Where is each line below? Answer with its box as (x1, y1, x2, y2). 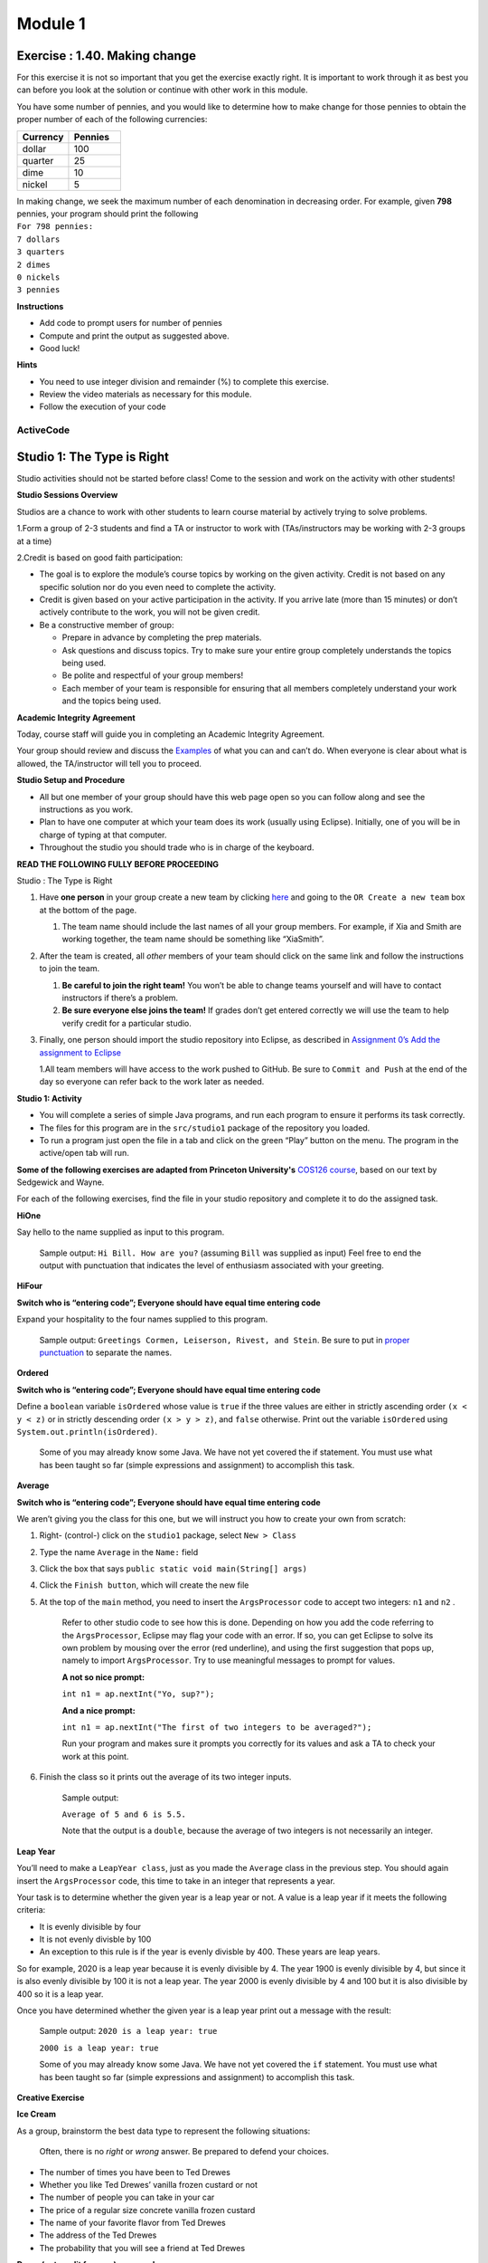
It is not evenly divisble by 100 (39, 1934, 152, 1945)
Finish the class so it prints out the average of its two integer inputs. (39, 1771, 292, 1782)
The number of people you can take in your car (39, 2191, 215, 2203)
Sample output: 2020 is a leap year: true (39, 2026, 218, 2037)
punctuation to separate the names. (39, 1347, 172, 1358)
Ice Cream (16, 2109, 56, 2120)
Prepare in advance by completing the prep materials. (61, 632, 262, 643)
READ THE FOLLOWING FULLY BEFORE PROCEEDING (16, 858, 220, 869)
